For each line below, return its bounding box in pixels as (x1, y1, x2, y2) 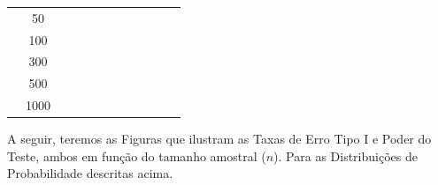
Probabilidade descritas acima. (7, 164, 173, 182)
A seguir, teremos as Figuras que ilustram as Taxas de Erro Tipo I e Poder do (7, 129, 432, 148)
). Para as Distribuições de (273, 146, 418, 165)
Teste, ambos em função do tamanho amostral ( (7, 146, 266, 165)
